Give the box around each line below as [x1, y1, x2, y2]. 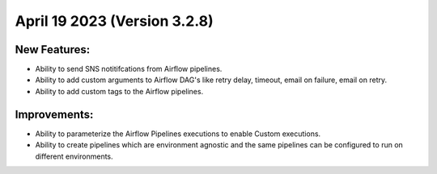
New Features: [15, 43, 91, 56]
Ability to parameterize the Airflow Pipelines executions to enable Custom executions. [35, 129, 321, 139]
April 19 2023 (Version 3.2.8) [15, 12, 214, 30]
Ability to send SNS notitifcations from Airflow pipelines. [35, 64, 223, 74]
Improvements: [15, 107, 94, 121]
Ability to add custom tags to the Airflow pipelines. [35, 86, 204, 96]
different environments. [35, 151, 113, 161]
